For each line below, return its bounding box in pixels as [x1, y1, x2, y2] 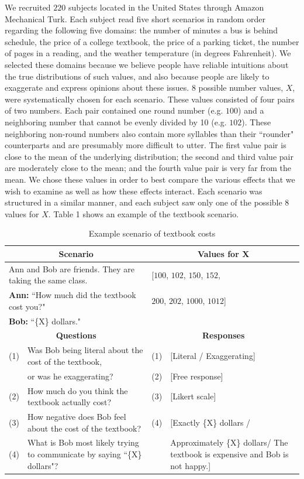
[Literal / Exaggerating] [170, 350, 255, 362]
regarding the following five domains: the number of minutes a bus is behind [5, 24, 278, 36]
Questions [56, 329, 96, 341]
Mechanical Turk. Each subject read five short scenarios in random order [5, 12, 266, 25]
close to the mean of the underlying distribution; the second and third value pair [5, 150, 293, 162]
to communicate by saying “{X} [27, 448, 142, 460]
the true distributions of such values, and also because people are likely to [5, 70, 270, 82]
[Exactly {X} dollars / [170, 416, 251, 428]
